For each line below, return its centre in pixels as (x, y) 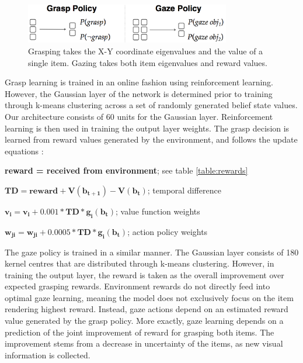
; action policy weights (168, 231)
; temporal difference (184, 190)
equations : (24, 151)
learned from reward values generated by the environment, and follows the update (151, 139)
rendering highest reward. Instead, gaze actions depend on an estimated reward (147, 309)
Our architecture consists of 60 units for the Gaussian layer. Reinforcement (139, 116)
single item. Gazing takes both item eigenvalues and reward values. (148, 62)
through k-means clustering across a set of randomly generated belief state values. (151, 105)
